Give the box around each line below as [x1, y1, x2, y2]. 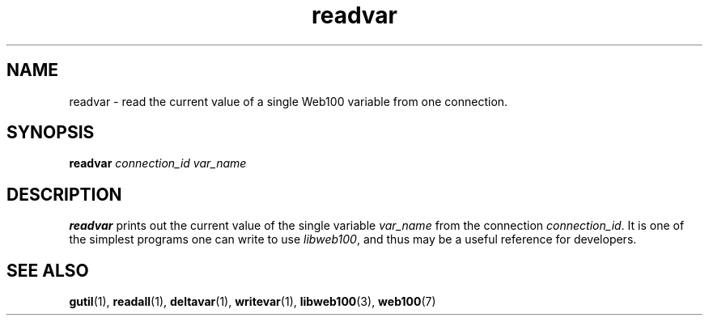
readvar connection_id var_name [69, 156, 247, 171]
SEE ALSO [6, 260, 89, 281]
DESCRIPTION [6, 184, 122, 205]
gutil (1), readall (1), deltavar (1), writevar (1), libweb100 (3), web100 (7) [69, 294, 436, 309]
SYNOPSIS [6, 122, 95, 143]
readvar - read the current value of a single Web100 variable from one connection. [69, 94, 508, 108]
